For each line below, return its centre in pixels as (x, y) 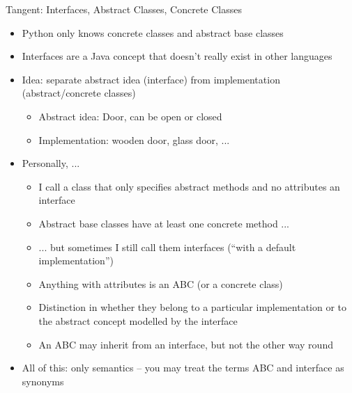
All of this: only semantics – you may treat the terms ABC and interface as (183, 368)
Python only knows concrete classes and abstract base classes (153, 32)
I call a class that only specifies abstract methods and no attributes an (189, 186)
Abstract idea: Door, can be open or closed (130, 116)
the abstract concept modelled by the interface (138, 320)
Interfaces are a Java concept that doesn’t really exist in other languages (177, 56)
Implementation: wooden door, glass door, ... (134, 139)
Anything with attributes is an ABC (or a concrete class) (161, 283)
